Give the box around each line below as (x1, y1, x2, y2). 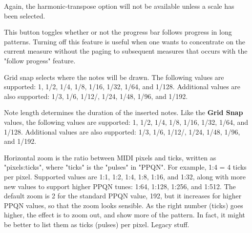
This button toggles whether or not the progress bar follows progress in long (4, 27, 232, 37)
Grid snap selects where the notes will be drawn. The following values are (4, 72, 224, 82)
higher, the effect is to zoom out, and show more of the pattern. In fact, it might (4, 210, 245, 220)
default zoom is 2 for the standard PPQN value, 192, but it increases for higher (4, 191, 242, 201)
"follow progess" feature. (4, 55, 76, 65)
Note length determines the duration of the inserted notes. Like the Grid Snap (4, 107, 243, 117)
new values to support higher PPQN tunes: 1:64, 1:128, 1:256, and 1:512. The (4, 181, 236, 191)
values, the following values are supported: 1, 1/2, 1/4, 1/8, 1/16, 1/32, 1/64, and (4, 116, 249, 127)
